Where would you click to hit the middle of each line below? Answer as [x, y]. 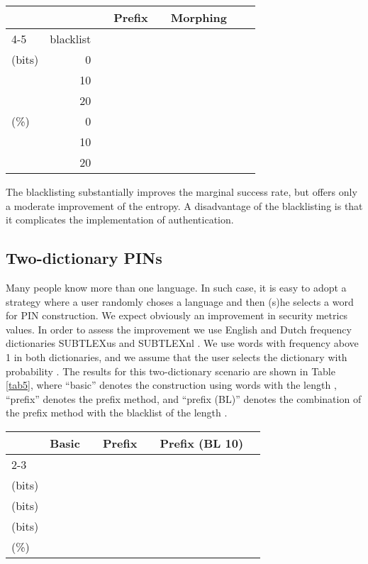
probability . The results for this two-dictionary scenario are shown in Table [171, 371]
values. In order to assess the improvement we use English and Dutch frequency [179, 329]
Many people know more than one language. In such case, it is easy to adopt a [176, 287]
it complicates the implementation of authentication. [120, 220]
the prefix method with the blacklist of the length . [117, 413]
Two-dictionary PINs [84, 258]
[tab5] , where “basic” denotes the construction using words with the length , [171, 385]
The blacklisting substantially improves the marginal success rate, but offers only [182, 192]
